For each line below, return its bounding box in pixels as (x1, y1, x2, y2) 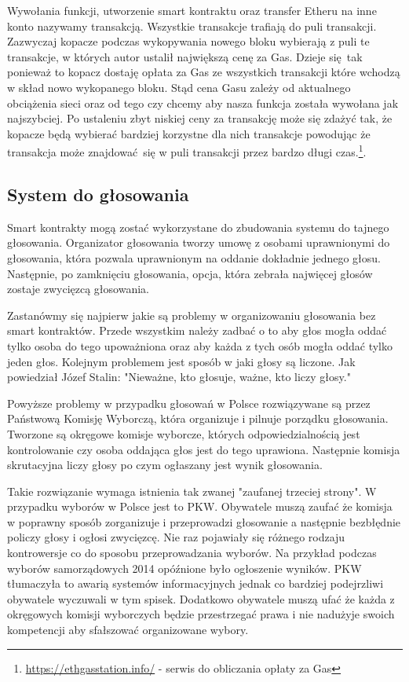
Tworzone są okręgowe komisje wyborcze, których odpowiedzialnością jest (7, 425, 360, 442)
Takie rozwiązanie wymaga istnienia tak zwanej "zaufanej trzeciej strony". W (7, 482, 377, 499)
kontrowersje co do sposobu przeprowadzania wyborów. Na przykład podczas (7, 544, 377, 561)
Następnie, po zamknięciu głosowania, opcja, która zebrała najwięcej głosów (7, 265, 373, 281)
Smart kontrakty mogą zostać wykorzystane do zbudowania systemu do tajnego (7, 218, 389, 235)
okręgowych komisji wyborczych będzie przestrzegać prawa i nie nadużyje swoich (7, 606, 395, 622)
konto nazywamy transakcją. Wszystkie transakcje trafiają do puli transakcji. (7, 17, 377, 34)
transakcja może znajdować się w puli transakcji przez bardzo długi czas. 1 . (7, 141, 367, 159)
